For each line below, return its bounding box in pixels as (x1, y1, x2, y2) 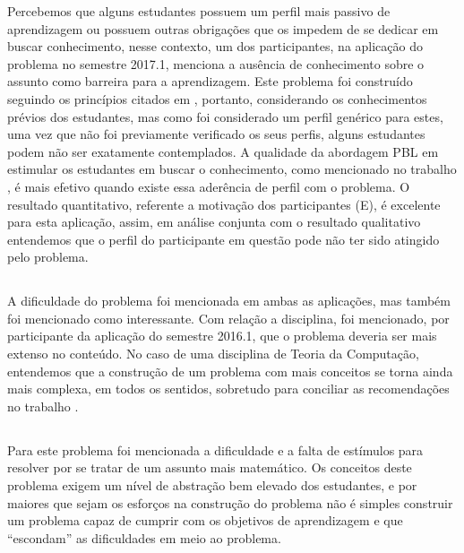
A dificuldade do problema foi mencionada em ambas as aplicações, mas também (7, 291, 451, 310)
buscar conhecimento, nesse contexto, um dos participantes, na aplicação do (7, 37, 423, 56)
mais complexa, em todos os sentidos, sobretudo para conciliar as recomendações (7, 379, 450, 398)
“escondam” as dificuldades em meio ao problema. (7, 528, 281, 547)
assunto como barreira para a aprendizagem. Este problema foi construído (7, 72, 413, 91)
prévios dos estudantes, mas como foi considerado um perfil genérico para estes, (7, 107, 443, 125)
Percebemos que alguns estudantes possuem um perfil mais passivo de (7, 2, 391, 20)
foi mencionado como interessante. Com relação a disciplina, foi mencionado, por (7, 308, 450, 327)
